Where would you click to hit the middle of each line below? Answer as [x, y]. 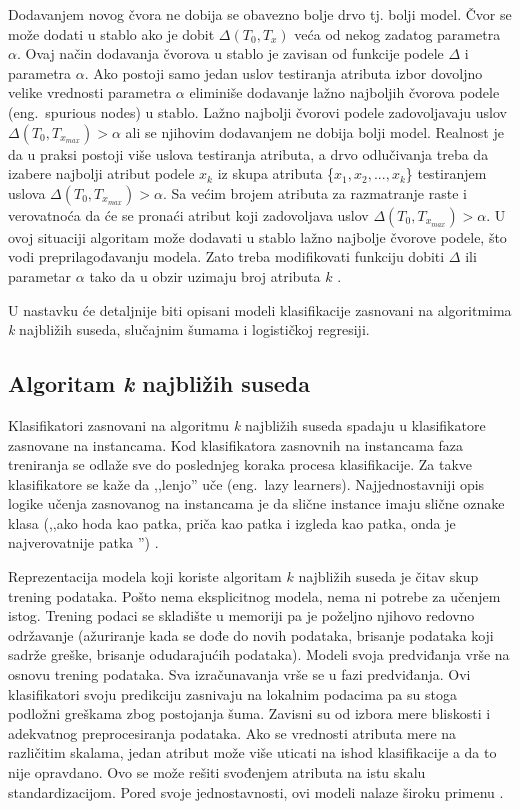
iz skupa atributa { [276, 173]
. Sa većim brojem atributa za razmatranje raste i [314, 192]
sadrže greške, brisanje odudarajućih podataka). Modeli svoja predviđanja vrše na [259, 654]
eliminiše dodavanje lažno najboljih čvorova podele [344, 92]
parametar [40, 275]
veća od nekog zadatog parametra [397, 33]
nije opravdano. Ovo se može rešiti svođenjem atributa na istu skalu [217, 772]
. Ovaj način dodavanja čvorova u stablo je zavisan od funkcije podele [230, 53]
